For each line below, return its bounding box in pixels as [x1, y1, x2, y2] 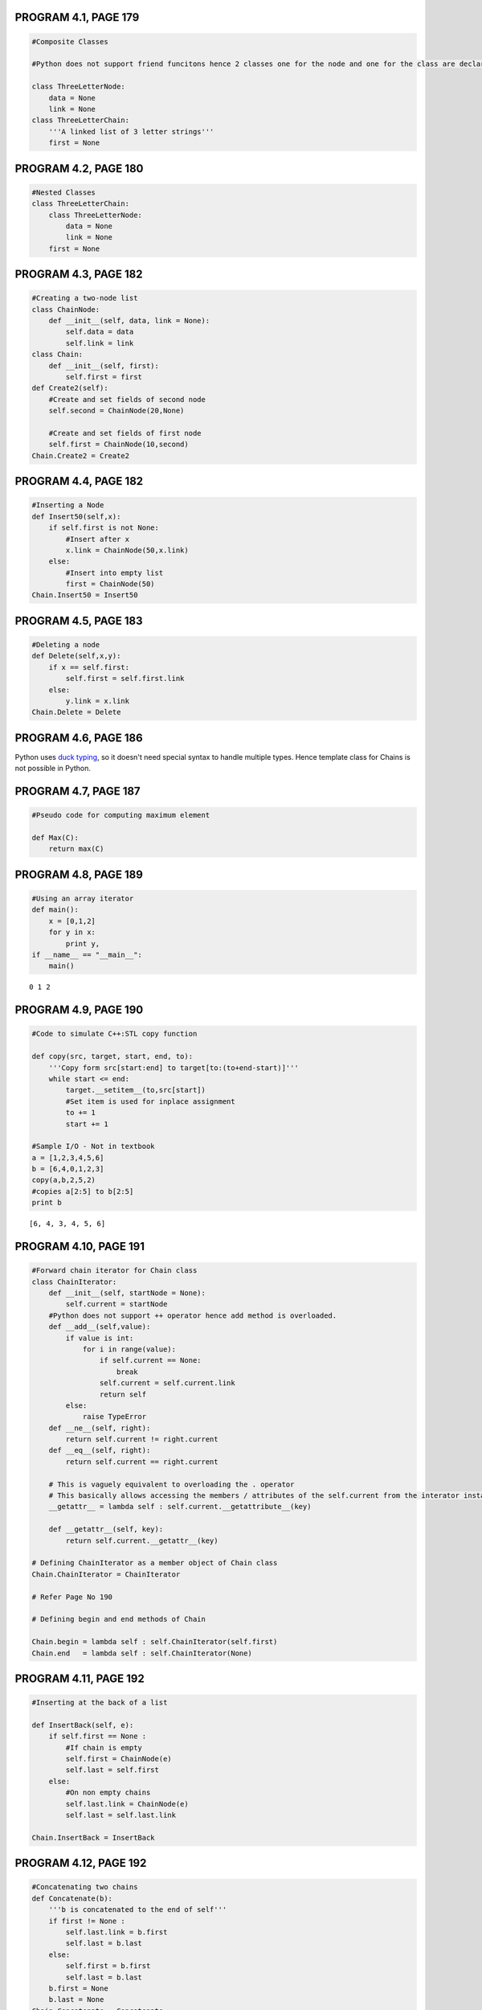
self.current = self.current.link [99, 1379, 236, 1388]
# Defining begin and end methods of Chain [31, 1614, 206, 1624]
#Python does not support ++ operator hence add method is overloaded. [48, 1311, 337, 1320]
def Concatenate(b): [31, 1893, 112, 1903]
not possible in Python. [14, 764, 92, 773]
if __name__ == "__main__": [31, 950, 142, 959]
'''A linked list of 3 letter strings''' [48, 127, 214, 136]
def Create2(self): [31, 384, 108, 393]
